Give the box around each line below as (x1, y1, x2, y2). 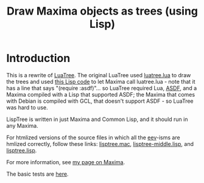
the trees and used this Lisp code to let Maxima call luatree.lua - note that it (6, 78, 196, 85)
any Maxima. (6, 122, 38, 129)
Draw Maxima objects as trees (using (6, 4, 199, 18)
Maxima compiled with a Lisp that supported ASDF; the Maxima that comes (6, 91, 195, 98)
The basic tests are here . (6, 170, 69, 178)
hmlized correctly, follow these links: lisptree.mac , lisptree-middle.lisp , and (6, 140, 194, 147)
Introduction (6, 52, 71, 65)
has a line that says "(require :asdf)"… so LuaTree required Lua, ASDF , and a (6, 84, 197, 92)
